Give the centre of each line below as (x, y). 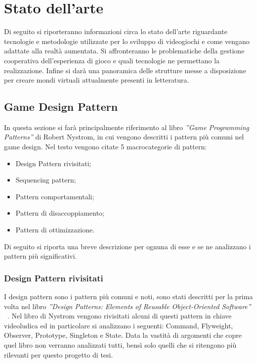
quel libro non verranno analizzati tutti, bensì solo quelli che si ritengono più (120, 345)
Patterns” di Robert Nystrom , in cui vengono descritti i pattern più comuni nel (124, 137)
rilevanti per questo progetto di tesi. (59, 354)
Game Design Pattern (61, 107)
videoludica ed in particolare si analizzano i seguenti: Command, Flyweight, (119, 325)
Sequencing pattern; (46, 180)
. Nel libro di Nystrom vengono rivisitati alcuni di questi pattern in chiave (120, 316)
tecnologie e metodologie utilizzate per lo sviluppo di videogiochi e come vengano (127, 41)
